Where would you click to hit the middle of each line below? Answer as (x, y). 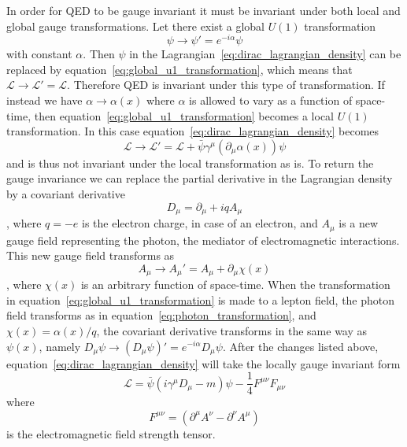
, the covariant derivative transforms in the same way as (232, 330)
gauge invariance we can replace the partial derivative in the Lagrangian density (200, 178)
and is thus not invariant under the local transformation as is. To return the (190, 163)
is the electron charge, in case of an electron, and (200, 223)
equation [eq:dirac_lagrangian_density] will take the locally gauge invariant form (203, 363)
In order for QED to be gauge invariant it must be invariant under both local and (203, 10)
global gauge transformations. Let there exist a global (135, 26)
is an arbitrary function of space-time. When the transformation (235, 284)
